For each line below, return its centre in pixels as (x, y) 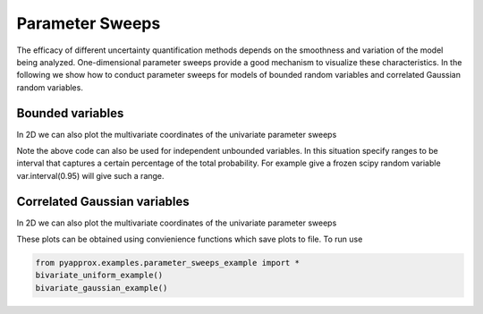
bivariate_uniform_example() (99, 276)
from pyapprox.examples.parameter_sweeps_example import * (167, 263)
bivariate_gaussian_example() (102, 288)
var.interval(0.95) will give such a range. (90, 175)
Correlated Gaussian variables (103, 201)
